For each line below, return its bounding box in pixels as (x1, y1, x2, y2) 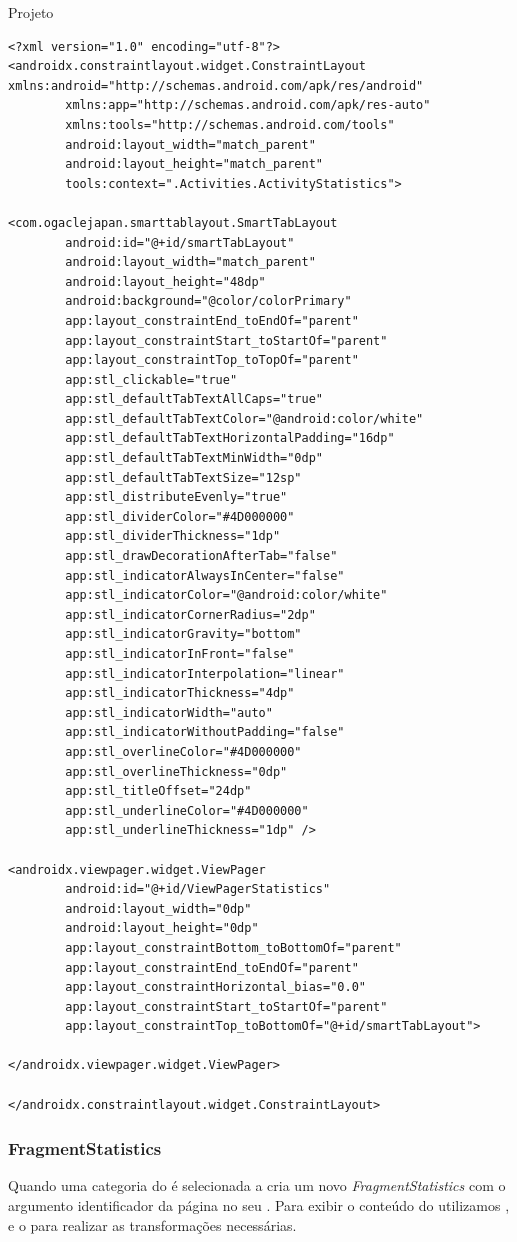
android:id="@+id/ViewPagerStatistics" (65, 882, 331, 897)
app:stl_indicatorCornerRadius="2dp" (65, 607, 316, 622)
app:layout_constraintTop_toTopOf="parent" (65, 353, 359, 368)
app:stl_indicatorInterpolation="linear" (65, 666, 345, 681)
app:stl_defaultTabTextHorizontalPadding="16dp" (65, 431, 395, 446)
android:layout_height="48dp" (65, 274, 266, 289)
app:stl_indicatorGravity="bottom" (65, 627, 302, 642)
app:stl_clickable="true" (65, 372, 238, 387)
